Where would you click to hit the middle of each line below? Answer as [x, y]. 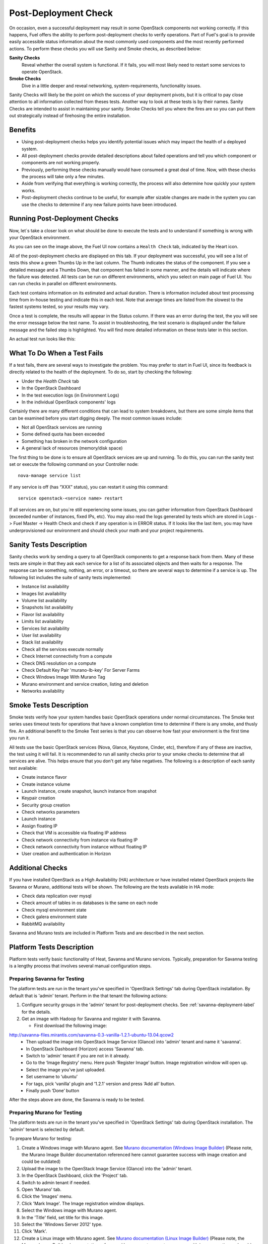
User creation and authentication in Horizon [66, 854]
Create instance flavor [44, 777]
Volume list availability [44, 600]
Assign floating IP [40, 826]
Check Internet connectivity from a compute [67, 656]
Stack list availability [42, 642]
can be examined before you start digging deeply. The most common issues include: [96, 418]
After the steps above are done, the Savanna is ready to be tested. [77, 1100]
